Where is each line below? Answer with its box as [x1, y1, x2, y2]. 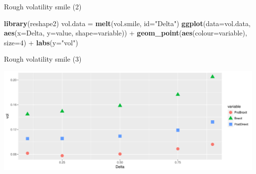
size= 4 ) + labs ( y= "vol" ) [4, 37, 78, 47]
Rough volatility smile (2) [4, 1, 82, 11]
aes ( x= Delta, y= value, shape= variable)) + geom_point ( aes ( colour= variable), [4, 28, 247, 38]
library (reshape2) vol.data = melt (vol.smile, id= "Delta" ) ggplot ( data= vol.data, [4, 18, 251, 28]
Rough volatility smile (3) [4, 54, 82, 64]
